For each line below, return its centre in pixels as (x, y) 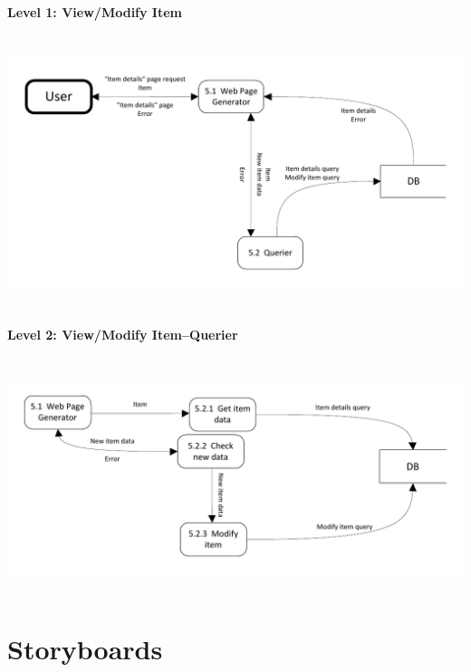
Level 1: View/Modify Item (95, 11)
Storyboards (85, 648)
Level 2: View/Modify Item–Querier (123, 335)
